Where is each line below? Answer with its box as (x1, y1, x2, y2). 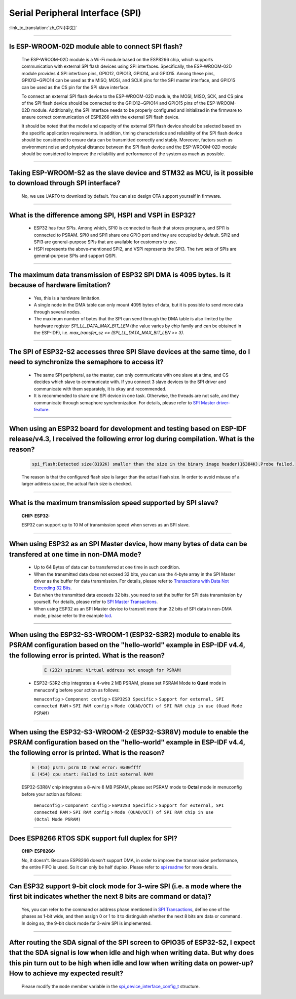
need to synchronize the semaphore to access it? (9, 358, 164, 366)
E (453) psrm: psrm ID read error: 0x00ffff (32, 764, 142, 770)
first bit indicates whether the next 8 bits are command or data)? (9, 892, 212, 901)
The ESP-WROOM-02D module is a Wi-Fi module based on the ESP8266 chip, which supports (21, 56, 213, 62)
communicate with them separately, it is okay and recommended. (34, 386, 167, 391)
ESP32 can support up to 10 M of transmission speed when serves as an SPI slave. (21, 522, 190, 528)
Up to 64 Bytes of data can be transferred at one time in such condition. (34, 564, 180, 570)
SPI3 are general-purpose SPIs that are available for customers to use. (34, 239, 178, 245)
